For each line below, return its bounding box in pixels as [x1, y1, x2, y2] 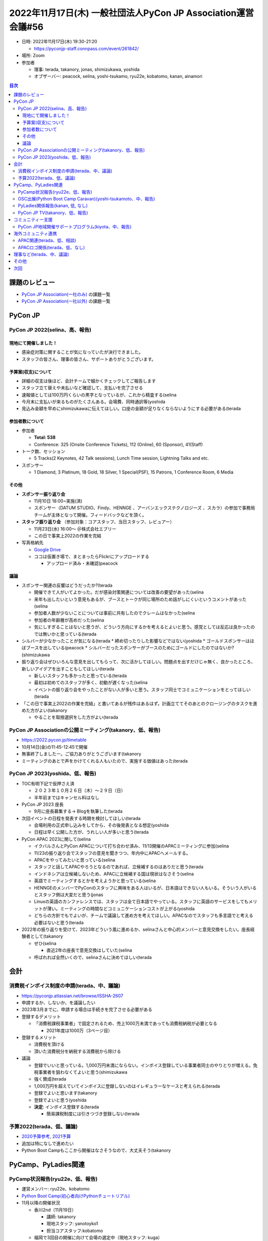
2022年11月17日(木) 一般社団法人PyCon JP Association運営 [9, 7, 254, 18]
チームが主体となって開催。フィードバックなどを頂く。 [34, 512, 147, 518]
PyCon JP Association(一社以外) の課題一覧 [21, 298, 111, 304]
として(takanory [30, 933, 63, 939]
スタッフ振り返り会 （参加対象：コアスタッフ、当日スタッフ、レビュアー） [21, 519, 175, 525]
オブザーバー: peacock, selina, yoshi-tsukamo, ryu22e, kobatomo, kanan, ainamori [34, 73, 203, 79]
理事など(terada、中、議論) [13, 251, 69, 258]
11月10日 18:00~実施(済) [34, 498, 83, 504]
